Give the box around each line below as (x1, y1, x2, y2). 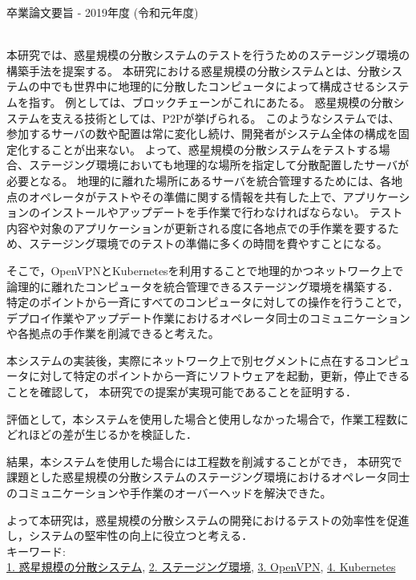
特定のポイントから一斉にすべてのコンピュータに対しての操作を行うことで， (6, 294, 409, 310)
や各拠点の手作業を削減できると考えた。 (6, 325, 220, 342)
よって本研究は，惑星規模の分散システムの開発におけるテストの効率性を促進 (6, 511, 410, 528)
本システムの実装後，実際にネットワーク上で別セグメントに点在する (6, 351, 366, 368)
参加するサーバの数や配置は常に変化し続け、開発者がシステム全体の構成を (6, 125, 398, 142)
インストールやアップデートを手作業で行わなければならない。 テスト (39, 204, 403, 221)
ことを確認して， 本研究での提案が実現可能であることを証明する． (6, 383, 357, 400)
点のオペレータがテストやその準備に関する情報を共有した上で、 (6, 188, 343, 205)
